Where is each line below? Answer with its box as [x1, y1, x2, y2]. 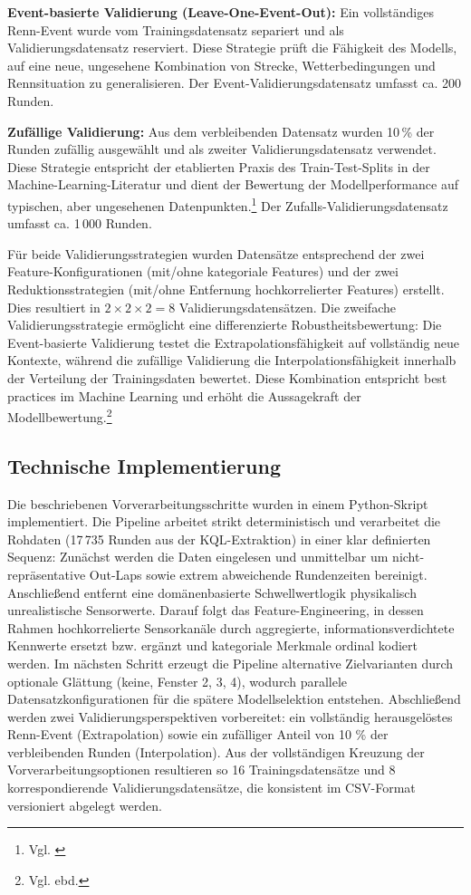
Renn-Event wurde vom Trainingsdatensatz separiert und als [7, 20, 344, 39]
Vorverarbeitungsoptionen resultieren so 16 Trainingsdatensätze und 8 [7, 760, 396, 779]
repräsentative [7, 564, 86, 583]
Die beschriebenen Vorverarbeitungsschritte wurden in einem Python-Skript [7, 494, 428, 513]
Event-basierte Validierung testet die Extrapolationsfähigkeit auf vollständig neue [7, 332, 460, 351]
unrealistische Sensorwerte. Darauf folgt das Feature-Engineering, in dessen [7, 601, 424, 620]
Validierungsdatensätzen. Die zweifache [178, 297, 396, 316]
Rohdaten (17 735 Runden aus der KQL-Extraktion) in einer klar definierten [7, 529, 431, 548]
